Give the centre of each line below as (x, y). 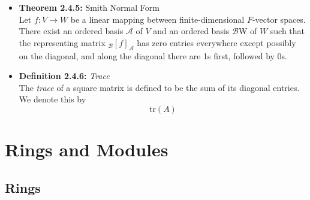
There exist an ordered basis (71, 31)
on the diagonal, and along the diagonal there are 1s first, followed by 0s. (153, 55)
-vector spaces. (279, 19)
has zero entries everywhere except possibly (216, 42)
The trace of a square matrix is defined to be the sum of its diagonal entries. (159, 87)
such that (288, 31)
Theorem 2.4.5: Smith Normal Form (89, 7)
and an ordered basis (191, 31)
